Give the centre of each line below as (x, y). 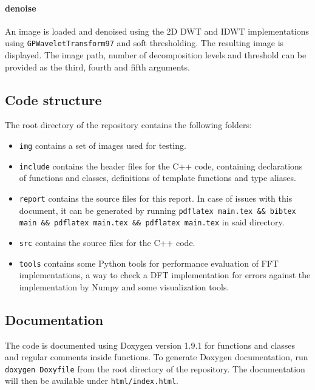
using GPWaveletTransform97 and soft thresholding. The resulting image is (144, 43)
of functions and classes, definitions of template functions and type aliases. (157, 178)
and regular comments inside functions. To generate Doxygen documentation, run (157, 357)
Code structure (53, 99)
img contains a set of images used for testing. (103, 145)
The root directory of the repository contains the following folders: (128, 125)
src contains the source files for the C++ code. (107, 242)
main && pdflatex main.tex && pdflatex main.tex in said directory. (152, 222)
